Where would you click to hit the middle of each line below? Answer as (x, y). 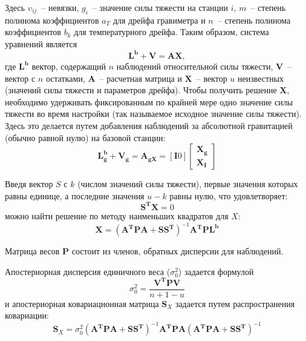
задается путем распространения (235, 303)
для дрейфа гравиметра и (159, 20)
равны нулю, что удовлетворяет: (229, 195)
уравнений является (41, 43)
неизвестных (261, 78)
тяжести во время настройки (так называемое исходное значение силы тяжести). (153, 114)
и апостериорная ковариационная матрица (82, 303)
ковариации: (27, 315)
